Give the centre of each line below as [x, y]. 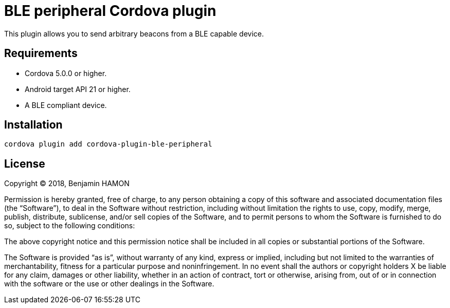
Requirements [41, 53]
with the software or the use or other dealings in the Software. [109, 284]
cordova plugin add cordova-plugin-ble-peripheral [108, 144]
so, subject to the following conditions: [70, 226]
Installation [33, 125]
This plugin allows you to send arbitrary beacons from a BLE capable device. [134, 33]
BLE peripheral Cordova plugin [110, 11]
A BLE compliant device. [66, 105]
